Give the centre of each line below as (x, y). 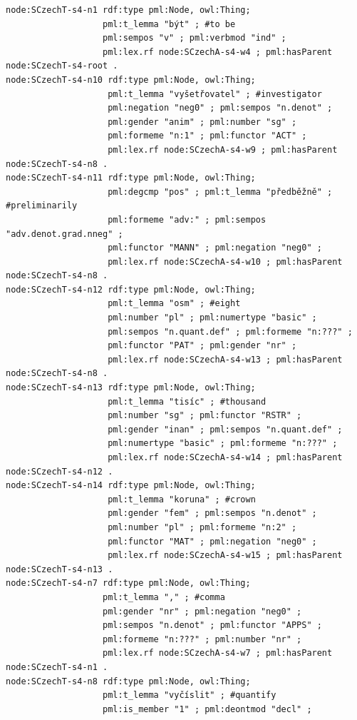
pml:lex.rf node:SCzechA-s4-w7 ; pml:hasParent (218, 653)
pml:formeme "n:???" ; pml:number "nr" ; (202, 639)
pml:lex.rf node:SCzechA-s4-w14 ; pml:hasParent (225, 457)
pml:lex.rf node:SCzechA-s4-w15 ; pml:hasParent (225, 556)
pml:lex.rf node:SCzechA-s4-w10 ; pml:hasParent (225, 262)
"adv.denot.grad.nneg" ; (64, 234)
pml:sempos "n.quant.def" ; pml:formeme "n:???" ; (230, 331)
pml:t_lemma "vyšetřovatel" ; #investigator (215, 94)
